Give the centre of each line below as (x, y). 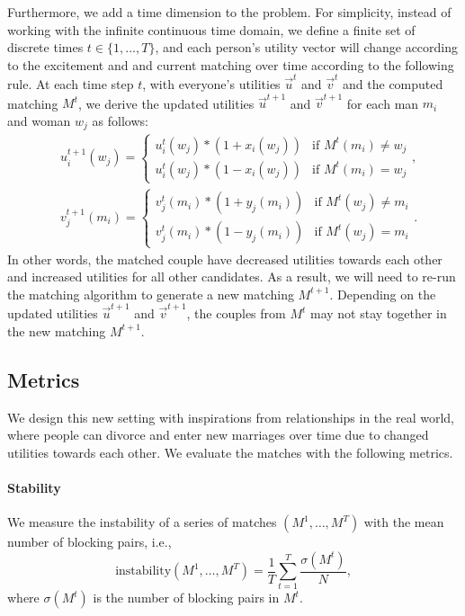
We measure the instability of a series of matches (142, 522)
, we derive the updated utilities (166, 103)
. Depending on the (383, 294)
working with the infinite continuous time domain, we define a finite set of (211, 29)
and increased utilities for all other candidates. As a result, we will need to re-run (232, 277)
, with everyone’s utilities (211, 84)
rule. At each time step (71, 84)
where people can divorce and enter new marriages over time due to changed (218, 435)
